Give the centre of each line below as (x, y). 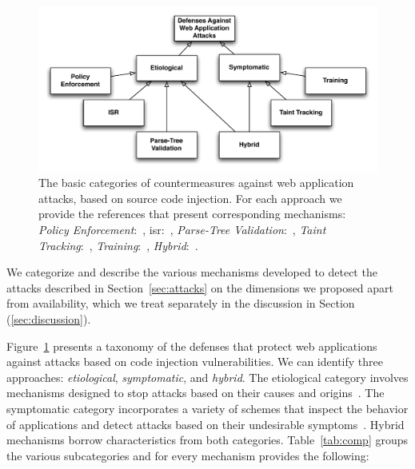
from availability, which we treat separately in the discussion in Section (181, 303)
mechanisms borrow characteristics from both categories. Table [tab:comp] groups (207, 440)
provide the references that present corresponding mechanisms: (192, 214)
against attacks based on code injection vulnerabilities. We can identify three (195, 362)
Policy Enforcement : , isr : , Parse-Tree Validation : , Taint (182, 229)
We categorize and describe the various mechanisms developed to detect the (192, 272)
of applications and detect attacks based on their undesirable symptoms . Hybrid (206, 424)
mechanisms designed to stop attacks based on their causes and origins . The (196, 393)
